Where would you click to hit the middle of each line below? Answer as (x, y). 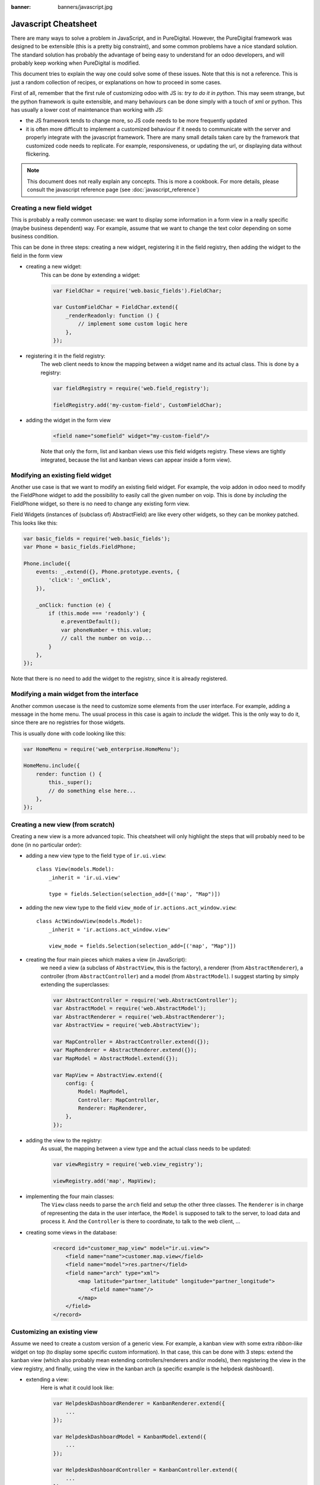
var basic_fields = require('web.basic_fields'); (97, 538)
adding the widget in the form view (68, 420)
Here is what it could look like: (77, 1388)
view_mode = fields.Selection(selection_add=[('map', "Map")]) (142, 946)
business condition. (35, 236)
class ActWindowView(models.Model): (89, 921)
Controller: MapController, (119, 1100)
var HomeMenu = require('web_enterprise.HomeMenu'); (102, 749)
